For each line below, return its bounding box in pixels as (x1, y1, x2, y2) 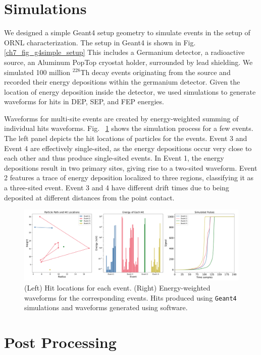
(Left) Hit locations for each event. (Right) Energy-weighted (24, 282, 211, 293)
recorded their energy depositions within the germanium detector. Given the (4, 77, 240, 87)
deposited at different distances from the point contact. (4, 192, 175, 202)
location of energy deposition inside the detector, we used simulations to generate (4, 86, 256, 97)
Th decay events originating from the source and (80, 66, 231, 77)
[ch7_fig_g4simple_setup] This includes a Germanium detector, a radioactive (4, 47, 245, 57)
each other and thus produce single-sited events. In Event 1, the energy (4, 153, 224, 163)
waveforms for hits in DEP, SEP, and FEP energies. (4, 96, 164, 107)
